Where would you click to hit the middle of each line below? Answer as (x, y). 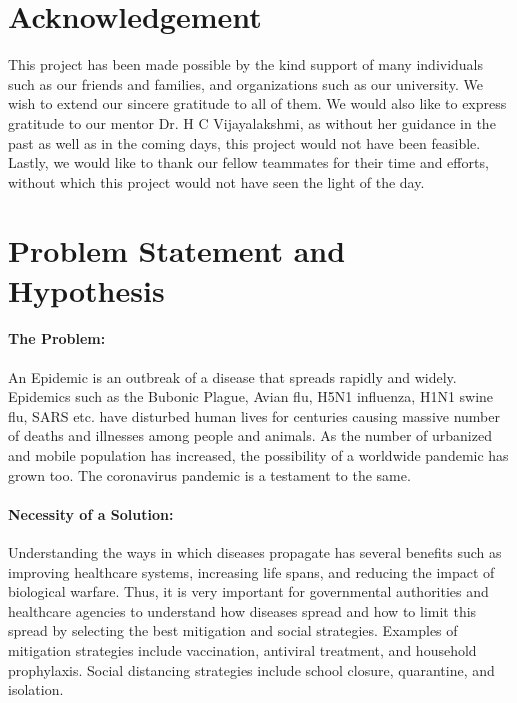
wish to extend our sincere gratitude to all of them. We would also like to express (257, 103)
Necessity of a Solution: (91, 513)
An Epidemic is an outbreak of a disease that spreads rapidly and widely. (232, 376)
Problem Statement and (177, 250)
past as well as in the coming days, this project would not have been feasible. (244, 142)
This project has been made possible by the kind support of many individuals (246, 64)
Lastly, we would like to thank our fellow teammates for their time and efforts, (248, 162)
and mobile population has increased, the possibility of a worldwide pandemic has (258, 455)
